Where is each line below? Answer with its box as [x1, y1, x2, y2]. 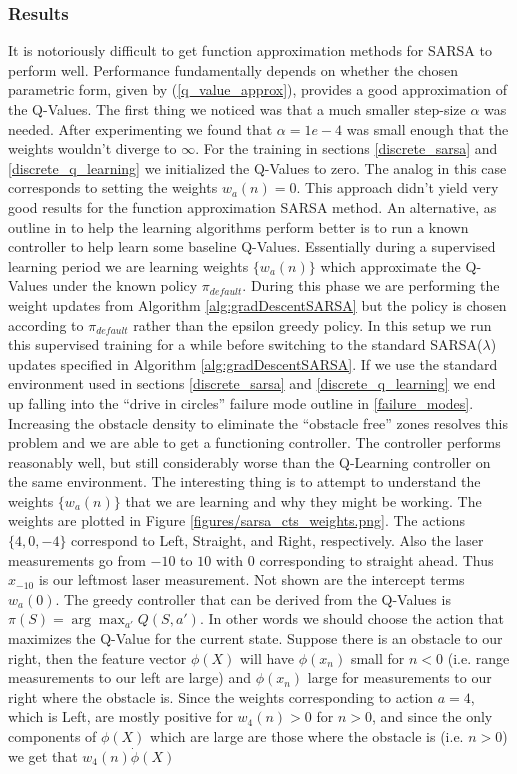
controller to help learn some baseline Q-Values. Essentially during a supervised [8, 236, 496, 257]
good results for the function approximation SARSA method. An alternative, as [8, 196, 497, 217]
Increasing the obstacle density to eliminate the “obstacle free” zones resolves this [8, 412, 508, 433]
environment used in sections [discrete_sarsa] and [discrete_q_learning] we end [8, 373, 496, 394]
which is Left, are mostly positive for [8, 706, 233, 727]
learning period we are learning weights [8, 255, 249, 276]
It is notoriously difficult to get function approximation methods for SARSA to [8, 40, 492, 61]
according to [8, 314, 84, 335]
